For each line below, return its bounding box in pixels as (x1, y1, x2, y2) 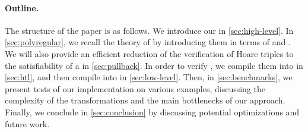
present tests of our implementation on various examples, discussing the (5, 82, 265, 95)
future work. (5, 117, 50, 130)
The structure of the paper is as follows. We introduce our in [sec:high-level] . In (5, 24, 294, 36)
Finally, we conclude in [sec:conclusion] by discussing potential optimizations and (5, 105, 300, 118)
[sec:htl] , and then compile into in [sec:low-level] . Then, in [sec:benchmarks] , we (5, 71, 293, 83)
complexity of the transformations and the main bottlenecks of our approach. (5, 94, 285, 106)
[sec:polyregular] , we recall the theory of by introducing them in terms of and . (5, 36, 291, 48)
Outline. (5, 1, 39, 14)
